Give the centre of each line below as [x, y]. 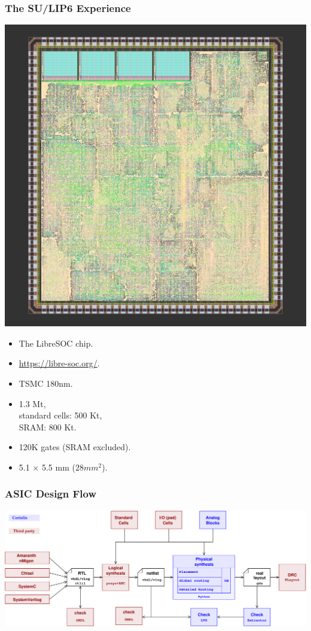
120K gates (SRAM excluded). [75, 447]
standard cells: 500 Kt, [60, 415]
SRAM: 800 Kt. [48, 427]
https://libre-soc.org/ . [59, 363]
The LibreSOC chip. [56, 343]
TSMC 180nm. [46, 383]
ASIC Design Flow [51, 494]
